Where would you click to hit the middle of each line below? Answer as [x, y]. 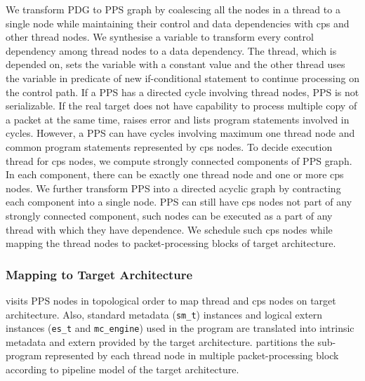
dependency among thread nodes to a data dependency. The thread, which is [171, 50]
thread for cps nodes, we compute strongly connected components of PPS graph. [179, 160]
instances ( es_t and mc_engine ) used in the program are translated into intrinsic [180, 328]
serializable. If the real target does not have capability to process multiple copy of [181, 106]
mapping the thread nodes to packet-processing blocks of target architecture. [171, 243]
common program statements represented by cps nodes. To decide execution [169, 146]
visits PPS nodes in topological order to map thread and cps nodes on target [171, 300]
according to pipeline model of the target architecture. [122, 369]
